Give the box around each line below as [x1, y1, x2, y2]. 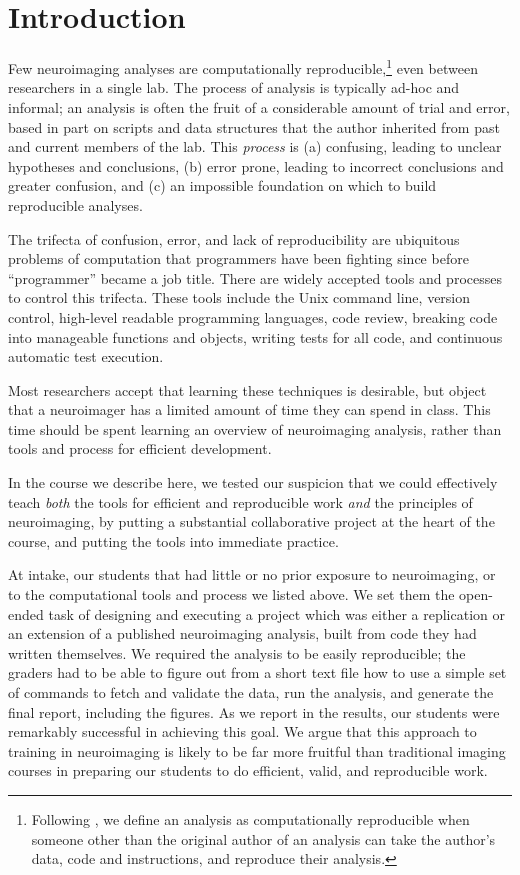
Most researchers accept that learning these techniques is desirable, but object [8, 379, 487, 400]
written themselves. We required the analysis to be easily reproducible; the [8, 642, 466, 663]
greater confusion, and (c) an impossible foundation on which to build [8, 175, 437, 196]
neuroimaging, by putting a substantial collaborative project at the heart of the [8, 511, 495, 532]
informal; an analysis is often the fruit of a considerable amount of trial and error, [8, 96, 510, 117]
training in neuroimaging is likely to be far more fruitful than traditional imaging [8, 740, 506, 761]
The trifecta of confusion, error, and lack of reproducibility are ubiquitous [8, 228, 460, 249]
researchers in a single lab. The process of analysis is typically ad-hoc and [8, 77, 460, 98]
